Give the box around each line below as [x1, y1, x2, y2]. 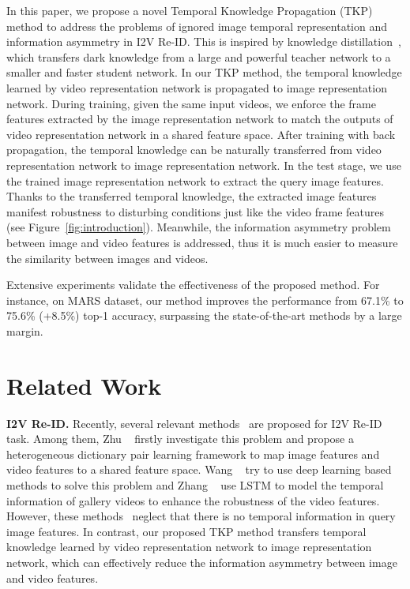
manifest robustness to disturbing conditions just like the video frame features [6, 203, 384, 219]
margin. [6, 322, 43, 339]
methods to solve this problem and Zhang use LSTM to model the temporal [6, 476, 384, 493]
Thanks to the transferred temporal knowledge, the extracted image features [6, 188, 377, 204]
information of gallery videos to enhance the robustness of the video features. [6, 492, 380, 508]
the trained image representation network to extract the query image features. [6, 172, 384, 189]
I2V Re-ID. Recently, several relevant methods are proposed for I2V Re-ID [6, 415, 382, 431]
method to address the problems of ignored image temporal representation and [6, 17, 387, 34]
